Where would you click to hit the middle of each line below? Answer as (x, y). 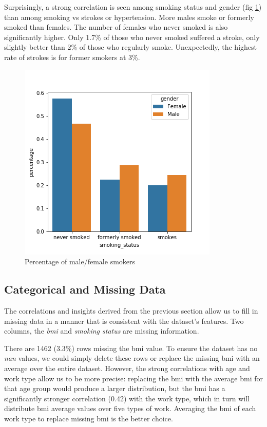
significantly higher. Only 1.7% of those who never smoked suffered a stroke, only (132, 37)
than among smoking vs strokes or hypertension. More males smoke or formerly (129, 17)
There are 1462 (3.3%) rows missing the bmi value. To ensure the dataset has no (131, 348)
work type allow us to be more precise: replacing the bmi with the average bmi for (133, 378)
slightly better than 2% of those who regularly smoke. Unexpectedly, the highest (130, 47)
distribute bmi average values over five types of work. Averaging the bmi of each (130, 408)
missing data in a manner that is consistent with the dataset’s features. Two (124, 321)
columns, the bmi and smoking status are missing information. (102, 331)
